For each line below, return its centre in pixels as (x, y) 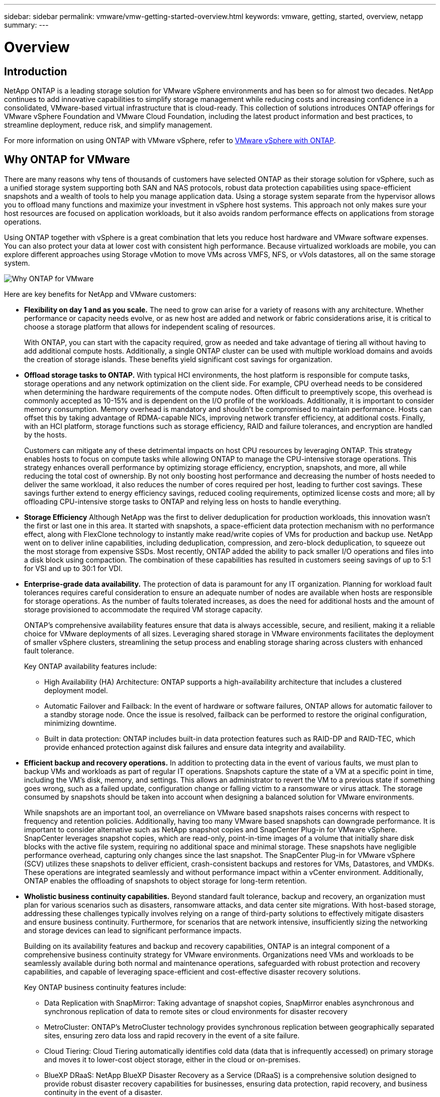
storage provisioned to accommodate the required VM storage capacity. (143, 609)
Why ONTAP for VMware (67, 160)
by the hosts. (45, 434)
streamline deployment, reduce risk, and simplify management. (108, 125)
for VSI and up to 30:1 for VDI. (73, 568)
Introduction (36, 71)
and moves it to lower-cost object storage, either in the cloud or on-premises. (173, 1059)
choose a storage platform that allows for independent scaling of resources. (150, 326)
